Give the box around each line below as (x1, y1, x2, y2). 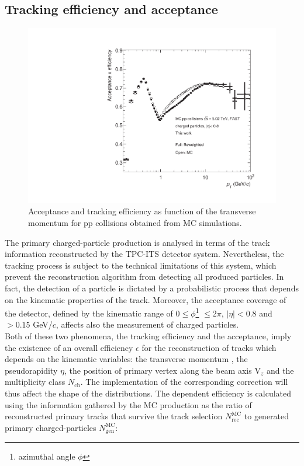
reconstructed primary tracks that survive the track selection (5, 410, 223, 422)
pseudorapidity (5, 364, 58, 376)
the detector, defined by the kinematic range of (5, 307, 173, 319)
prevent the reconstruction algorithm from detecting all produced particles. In (5, 270, 284, 283)
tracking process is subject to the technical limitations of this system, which (5, 259, 277, 271)
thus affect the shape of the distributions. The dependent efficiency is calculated (5, 387, 292, 399)
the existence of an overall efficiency (5, 341, 133, 353)
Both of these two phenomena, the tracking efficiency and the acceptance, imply (5, 330, 292, 342)
